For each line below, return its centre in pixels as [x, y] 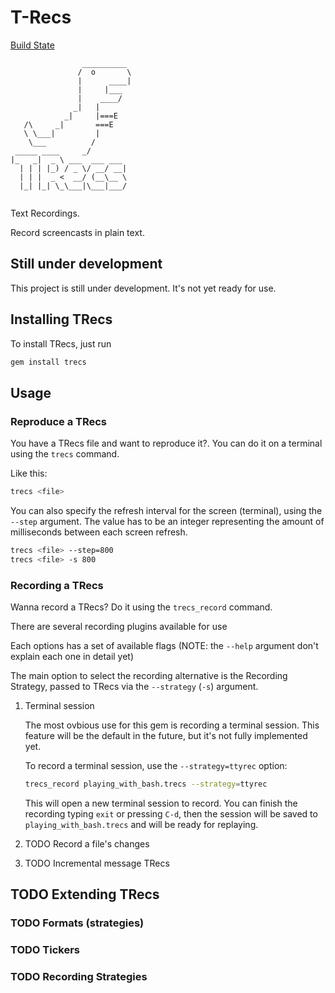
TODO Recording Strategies [79, 977]
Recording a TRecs [57, 585]
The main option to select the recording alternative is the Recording [149, 676]
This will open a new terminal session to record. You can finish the [161, 803]
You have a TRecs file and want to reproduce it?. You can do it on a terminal [166, 443]
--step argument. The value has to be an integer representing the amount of [167, 521]
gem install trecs [48, 362]
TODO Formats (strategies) [77, 923]
